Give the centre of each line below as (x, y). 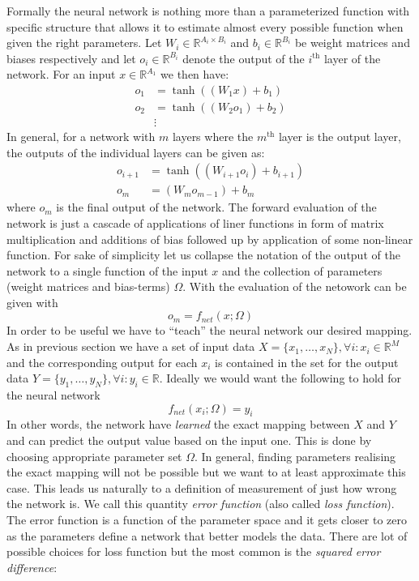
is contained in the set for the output (307, 362)
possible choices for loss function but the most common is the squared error (194, 551)
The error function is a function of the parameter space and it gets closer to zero (207, 519)
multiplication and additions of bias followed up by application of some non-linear (210, 239)
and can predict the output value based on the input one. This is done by (189, 440)
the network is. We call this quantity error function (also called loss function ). (201, 504)
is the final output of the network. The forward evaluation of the (216, 207)
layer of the (352, 58)
